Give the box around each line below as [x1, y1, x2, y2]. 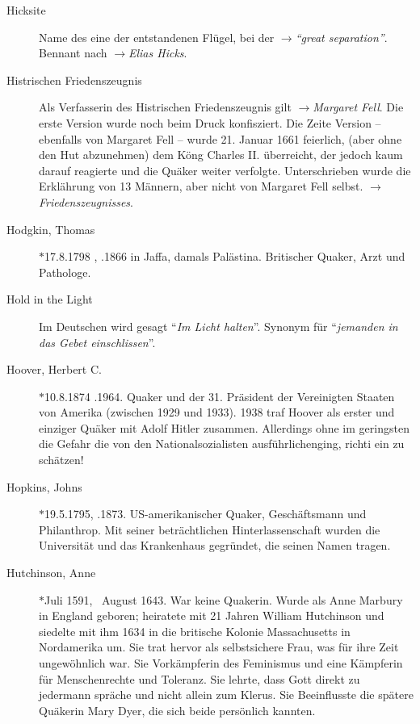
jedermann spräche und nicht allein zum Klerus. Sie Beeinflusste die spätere [39, 686, 414, 703]
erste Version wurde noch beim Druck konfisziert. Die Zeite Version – [39, 114, 381, 131]
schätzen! [39, 451, 84, 468]
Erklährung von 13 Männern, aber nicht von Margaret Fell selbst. [39, 178, 363, 195]
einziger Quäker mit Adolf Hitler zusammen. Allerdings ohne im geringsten [39, 419, 409, 436]
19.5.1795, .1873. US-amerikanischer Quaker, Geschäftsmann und [44, 505, 367, 522]
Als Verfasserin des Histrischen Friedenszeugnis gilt [39, 98, 292, 115]
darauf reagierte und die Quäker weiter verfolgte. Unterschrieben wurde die [39, 161, 411, 178]
